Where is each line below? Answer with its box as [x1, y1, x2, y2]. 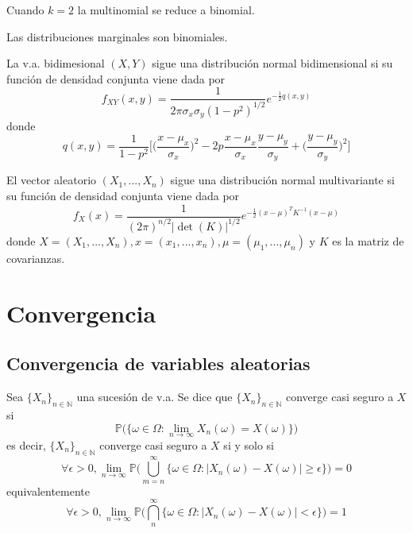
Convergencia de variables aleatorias [6, 351, 311, 376]
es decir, [6, 436, 46, 453]
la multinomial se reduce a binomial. [77, 2, 255, 17]
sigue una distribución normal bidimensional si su [152, 55, 393, 71]
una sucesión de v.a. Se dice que [76, 388, 233, 405]
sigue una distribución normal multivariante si [170, 172, 395, 188]
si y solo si [223, 436, 274, 453]
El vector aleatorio [6, 172, 97, 188]
